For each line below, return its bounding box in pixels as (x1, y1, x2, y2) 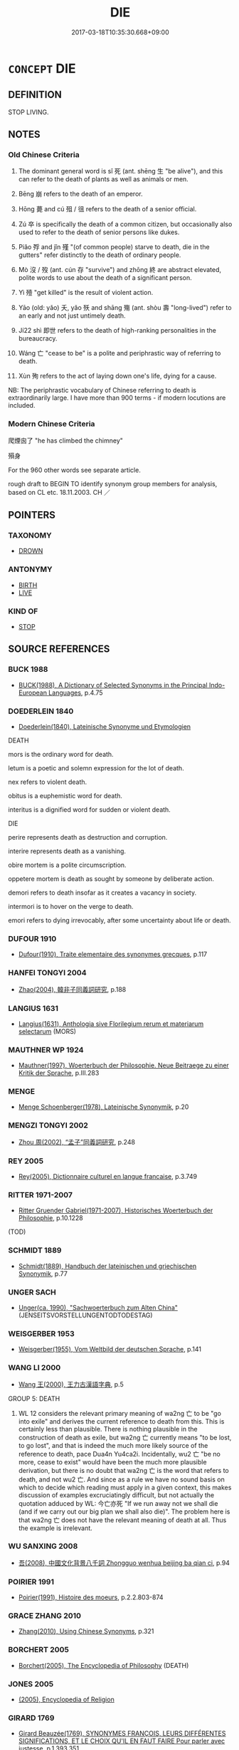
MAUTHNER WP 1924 (8, 1045, 84, 1055)
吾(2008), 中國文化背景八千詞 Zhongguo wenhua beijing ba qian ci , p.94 (18, 1558, 230, 1567)
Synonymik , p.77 (18, 1269, 68, 1278)
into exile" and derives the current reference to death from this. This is (18, 1417, 225, 1425)
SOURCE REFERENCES (8, 643, 110, 655)
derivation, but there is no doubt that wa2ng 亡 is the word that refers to (18, 1466, 230, 1474)
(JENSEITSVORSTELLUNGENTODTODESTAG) (18, 1311, 153, 1319)
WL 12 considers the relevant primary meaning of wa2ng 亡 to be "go (18, 1409, 221, 1417)
